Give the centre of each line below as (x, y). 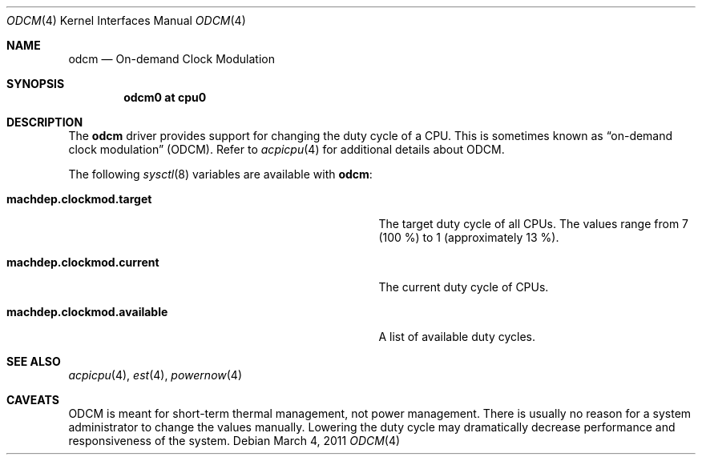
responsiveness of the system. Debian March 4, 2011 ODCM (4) (234, 441)
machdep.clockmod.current (83, 262)
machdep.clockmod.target (79, 199)
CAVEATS (33, 400)
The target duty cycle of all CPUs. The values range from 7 (534, 224)
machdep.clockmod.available (87, 312)
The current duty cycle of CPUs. (464, 287)
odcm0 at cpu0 (165, 97)
